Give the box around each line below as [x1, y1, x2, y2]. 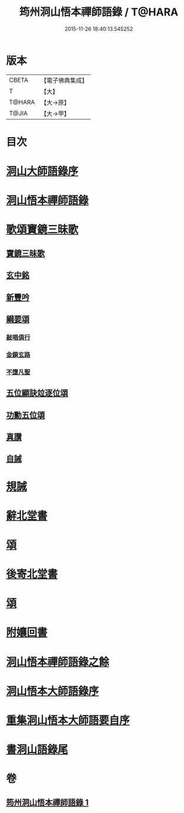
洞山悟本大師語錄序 [6, 684, 99, 698]
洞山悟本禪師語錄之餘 [6, 655, 110, 668]
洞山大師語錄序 [6, 165, 79, 178]
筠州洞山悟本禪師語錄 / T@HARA [19, 5, 179, 19]
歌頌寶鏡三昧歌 [6, 223, 79, 236]
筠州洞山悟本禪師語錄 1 [6, 797, 89, 807]
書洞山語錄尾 [6, 743, 69, 756]
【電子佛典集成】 [41, 76, 88, 84]
